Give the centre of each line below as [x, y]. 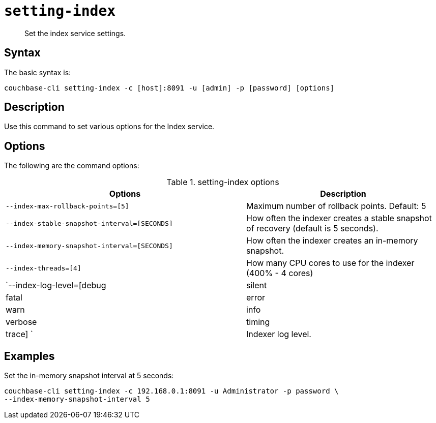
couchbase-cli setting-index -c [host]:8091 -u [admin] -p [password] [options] [169, 88]
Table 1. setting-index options [223, 182]
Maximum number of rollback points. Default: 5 [336, 206]
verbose [21, 322]
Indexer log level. [279, 334]
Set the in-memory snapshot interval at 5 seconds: [89, 376]
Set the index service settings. [75, 33]
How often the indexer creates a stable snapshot [339, 218]
